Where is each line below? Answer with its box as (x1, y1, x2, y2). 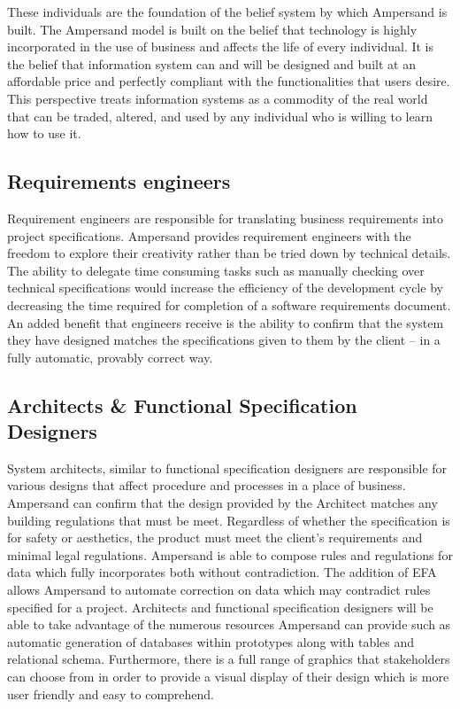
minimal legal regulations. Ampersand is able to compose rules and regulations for (7, 545, 453, 564)
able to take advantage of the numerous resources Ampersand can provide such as (7, 615, 451, 634)
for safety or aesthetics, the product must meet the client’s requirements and (7, 528, 423, 547)
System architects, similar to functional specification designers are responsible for (7, 458, 448, 477)
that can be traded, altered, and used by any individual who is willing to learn (7, 106, 433, 125)
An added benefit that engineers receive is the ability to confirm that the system (7, 313, 444, 331)
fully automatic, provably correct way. (7, 347, 213, 366)
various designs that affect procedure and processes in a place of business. (7, 476, 406, 495)
